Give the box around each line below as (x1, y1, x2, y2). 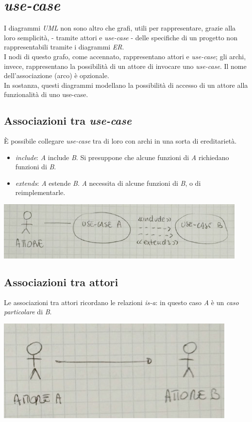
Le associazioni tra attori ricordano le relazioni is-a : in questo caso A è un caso (4, 297, 239, 307)
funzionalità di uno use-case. (4, 89, 88, 99)
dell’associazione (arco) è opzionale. (4, 70, 109, 81)
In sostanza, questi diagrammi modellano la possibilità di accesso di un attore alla (4, 80, 248, 90)
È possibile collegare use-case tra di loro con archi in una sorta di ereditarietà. (4, 136, 237, 146)
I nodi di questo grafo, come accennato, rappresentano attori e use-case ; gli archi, (4, 51, 246, 61)
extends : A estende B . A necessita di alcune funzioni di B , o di (15, 178, 201, 188)
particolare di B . (4, 307, 52, 317)
